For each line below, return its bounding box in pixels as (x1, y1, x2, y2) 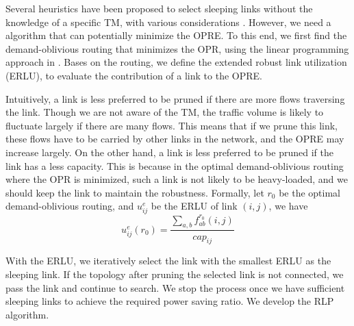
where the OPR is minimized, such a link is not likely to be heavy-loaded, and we (5, 172, 348, 186)
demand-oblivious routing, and (5, 199, 134, 213)
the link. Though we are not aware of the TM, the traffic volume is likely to (5, 105, 324, 119)
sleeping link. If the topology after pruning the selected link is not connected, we (5, 266, 344, 281)
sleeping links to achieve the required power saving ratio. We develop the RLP (5, 294, 334, 308)
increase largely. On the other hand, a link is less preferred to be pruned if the (5, 145, 333, 159)
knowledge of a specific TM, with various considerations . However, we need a (5, 14, 331, 29)
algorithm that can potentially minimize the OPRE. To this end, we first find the (5, 28, 347, 42)
